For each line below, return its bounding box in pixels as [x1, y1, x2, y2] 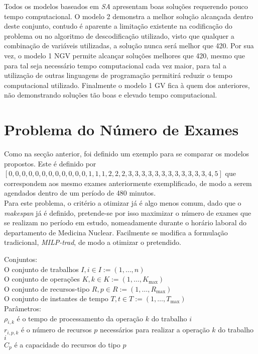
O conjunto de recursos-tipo [4, 283, 90, 294]
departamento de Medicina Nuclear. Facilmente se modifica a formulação [4, 227, 228, 237]
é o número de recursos [21, 324, 92, 335]
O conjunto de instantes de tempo [4, 293, 108, 304]
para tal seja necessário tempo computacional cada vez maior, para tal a [4, 60, 226, 70]
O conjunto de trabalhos [4, 263, 79, 274]
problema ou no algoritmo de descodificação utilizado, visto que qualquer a [4, 30, 234, 41]
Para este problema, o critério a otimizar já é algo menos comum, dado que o [4, 198, 241, 208]
